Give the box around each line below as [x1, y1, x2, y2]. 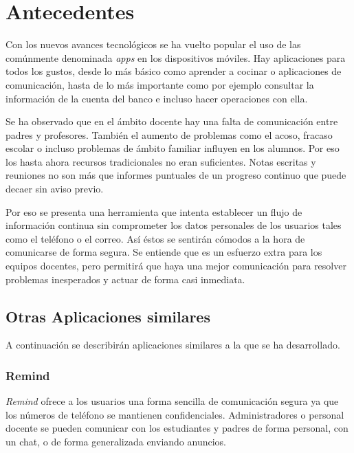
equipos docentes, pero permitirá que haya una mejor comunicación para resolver [5, 258, 346, 273]
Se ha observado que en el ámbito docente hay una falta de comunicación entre [5, 114, 338, 129]
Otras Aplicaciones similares [5, 305, 210, 327]
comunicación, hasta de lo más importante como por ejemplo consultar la [5, 77, 314, 91]
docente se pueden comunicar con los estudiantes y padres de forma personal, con [5, 421, 349, 435]
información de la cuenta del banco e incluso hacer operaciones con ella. [5, 91, 308, 105]
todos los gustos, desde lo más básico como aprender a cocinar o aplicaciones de [5, 64, 342, 78]
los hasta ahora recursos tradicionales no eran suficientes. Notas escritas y [5, 154, 316, 168]
